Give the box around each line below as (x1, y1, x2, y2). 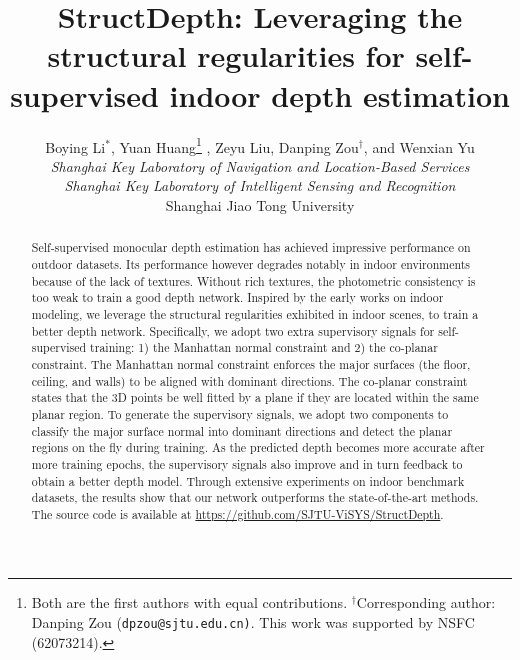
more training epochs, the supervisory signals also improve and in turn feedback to (31, 455, 463, 472)
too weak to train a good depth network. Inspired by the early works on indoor (31, 289, 444, 306)
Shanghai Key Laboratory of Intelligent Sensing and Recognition (64, 175, 456, 196)
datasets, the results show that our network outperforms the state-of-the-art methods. (31, 489, 479, 506)
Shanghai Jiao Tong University (165, 194, 355, 215)
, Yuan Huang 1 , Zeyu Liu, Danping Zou (110, 133, 359, 157)
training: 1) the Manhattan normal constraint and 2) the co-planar (90, 339, 438, 356)
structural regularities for (47, 35, 405, 76)
